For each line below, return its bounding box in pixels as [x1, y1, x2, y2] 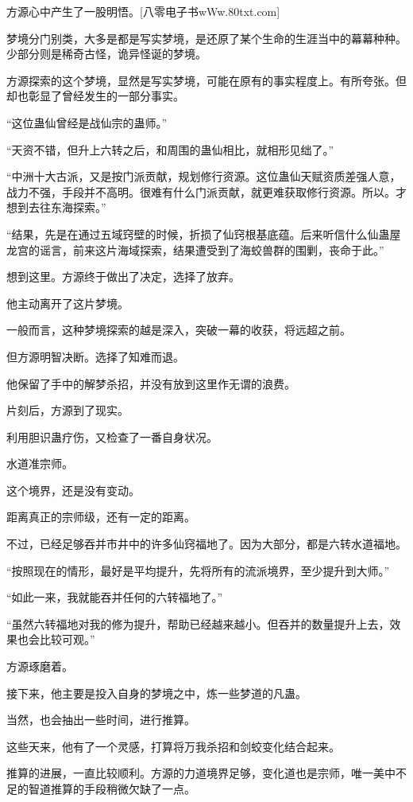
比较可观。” [39, 631, 95, 648]
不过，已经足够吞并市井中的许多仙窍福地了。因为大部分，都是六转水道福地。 [6, 535, 407, 552]
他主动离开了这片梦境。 [6, 294, 129, 311]
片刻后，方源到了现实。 [6, 402, 129, 419]
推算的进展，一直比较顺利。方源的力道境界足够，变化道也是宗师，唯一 [6, 765, 373, 781]
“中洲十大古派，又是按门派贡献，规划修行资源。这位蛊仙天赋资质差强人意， [6, 168, 401, 185]
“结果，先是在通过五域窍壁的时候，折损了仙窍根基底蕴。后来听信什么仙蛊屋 [6, 225, 401, 242]
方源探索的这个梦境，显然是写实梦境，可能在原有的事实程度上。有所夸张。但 [6, 72, 407, 88]
